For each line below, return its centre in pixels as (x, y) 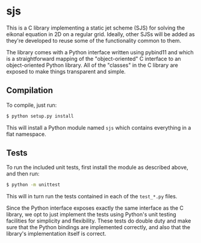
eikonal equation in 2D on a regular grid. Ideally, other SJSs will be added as (100, 34)
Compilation (29, 91)
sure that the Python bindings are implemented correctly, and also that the (98, 227)
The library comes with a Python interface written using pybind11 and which (100, 52)
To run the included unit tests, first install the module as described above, (97, 168)
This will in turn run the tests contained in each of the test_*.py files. (92, 197)
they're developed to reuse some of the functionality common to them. (94, 40)
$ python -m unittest (33, 185)
